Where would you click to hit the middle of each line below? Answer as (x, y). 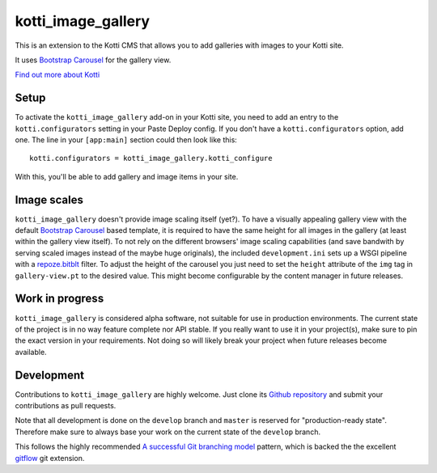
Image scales (49, 199)
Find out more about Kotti (57, 75)
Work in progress (59, 299)
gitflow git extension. (50, 458)
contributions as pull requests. (66, 406)
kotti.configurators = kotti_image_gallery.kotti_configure (151, 158)
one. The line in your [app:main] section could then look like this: (126, 140)
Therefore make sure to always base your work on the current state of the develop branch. (168, 432)
